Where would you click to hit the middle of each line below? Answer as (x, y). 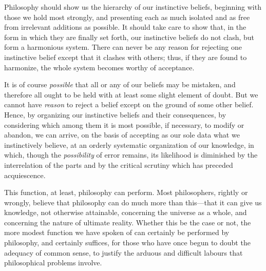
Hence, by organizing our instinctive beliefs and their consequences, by (115, 114)
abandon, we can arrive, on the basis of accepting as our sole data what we (122, 135)
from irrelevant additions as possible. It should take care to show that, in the (125, 27)
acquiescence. (25, 175)
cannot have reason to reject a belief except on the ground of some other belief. (129, 104)
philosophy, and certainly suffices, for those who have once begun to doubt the (127, 243)
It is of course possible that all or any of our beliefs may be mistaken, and (120, 84)
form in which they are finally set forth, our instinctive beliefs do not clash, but (129, 37)
